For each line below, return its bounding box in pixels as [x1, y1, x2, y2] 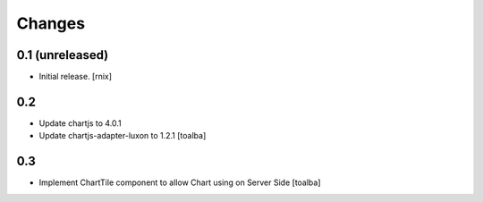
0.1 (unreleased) [16, 47, 109, 63]
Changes [16, 13, 85, 33]
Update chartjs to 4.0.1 [38, 117, 123, 129]
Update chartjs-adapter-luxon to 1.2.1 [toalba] [38, 130, 207, 141]
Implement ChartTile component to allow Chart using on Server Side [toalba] [38, 177, 321, 188]
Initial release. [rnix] [38, 72, 112, 82]
